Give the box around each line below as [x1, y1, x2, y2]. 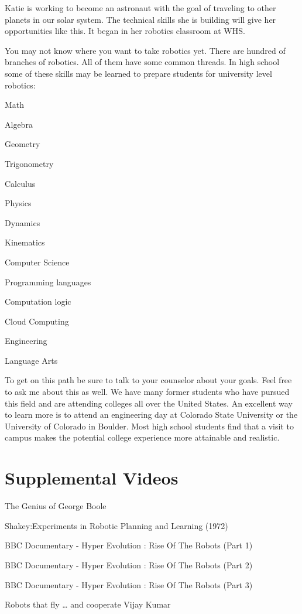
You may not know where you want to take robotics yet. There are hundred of [5, 44, 286, 56]
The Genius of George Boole [5, 500, 107, 512]
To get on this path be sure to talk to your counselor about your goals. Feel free [5, 374, 292, 386]
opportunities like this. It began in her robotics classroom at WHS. [5, 25, 245, 37]
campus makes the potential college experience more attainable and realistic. [5, 431, 280, 444]
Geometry [5, 138, 40, 150]
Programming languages [5, 275, 91, 288]
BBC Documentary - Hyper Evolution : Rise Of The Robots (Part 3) [5, 578, 253, 591]
